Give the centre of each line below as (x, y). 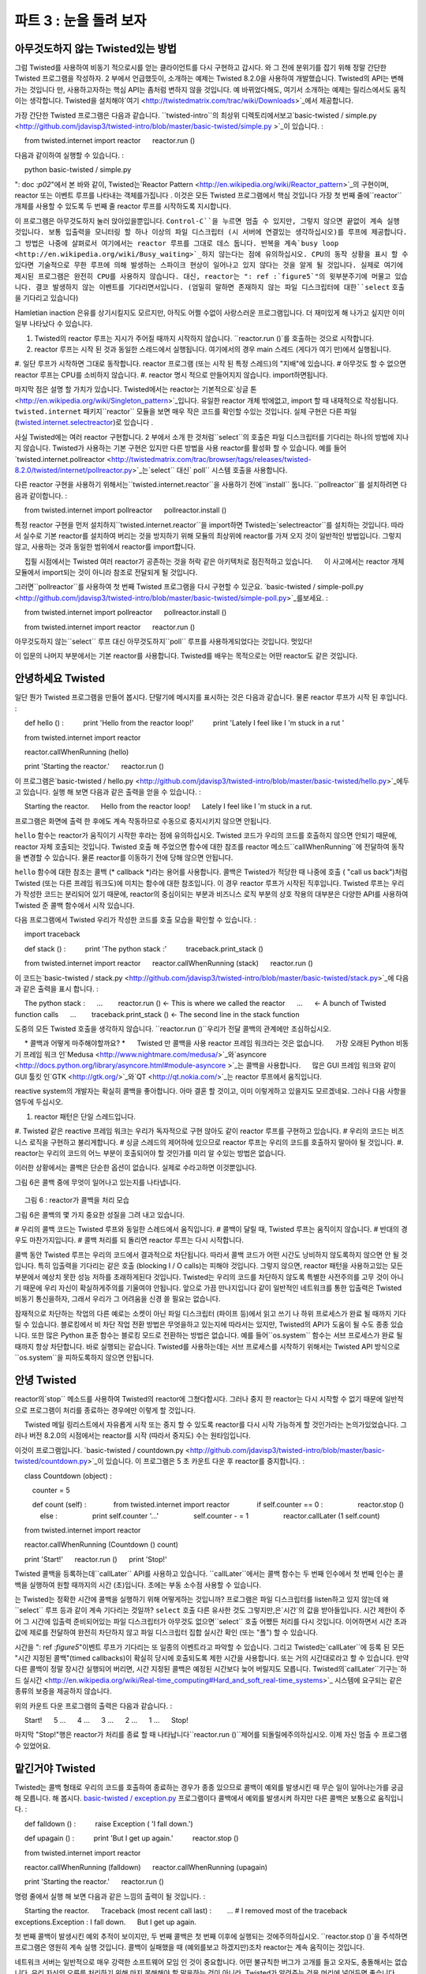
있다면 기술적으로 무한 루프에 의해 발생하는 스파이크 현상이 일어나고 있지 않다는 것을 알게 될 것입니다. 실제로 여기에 (209, 265)
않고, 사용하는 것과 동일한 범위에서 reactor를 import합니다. (105, 547)
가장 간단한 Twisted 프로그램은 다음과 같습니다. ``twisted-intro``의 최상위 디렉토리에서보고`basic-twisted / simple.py (196, 115)
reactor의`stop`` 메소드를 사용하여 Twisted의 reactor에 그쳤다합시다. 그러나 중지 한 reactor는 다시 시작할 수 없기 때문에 (198, 1399)
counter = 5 (51, 1490)
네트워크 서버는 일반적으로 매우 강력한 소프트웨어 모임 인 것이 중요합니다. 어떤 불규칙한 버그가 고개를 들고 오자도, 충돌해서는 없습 (211, 1961)
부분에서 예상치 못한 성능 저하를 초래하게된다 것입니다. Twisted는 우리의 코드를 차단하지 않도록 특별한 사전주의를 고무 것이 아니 (209, 1277)
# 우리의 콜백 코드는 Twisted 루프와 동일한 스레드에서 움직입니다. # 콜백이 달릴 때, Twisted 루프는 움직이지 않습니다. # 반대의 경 (211, 1229)
